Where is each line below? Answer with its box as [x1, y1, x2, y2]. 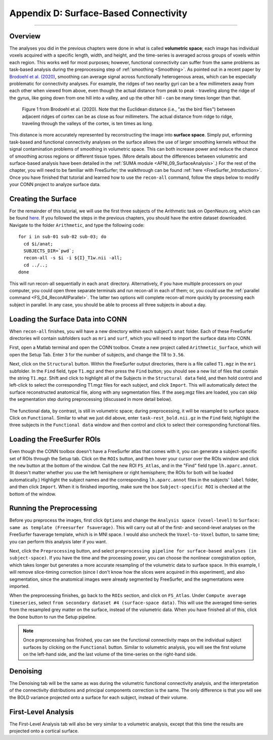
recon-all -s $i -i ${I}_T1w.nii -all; [23, 255, 122, 261]
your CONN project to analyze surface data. [9, 181, 101, 188]
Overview [9, 32, 41, 40]
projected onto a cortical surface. [9, 728, 79, 734]
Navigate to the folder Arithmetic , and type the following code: [9, 222, 145, 228]
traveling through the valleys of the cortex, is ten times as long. [22, 120, 154, 126]
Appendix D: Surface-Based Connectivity [9, 8, 188, 19]
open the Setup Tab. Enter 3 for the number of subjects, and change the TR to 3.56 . [9, 351, 185, 357]
